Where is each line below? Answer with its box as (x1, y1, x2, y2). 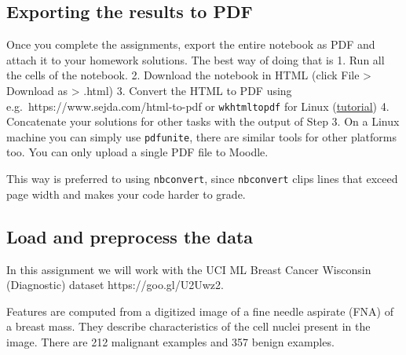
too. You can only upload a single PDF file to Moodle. (6, 144, 269, 160)
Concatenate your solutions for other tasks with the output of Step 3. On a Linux (6, 113, 400, 130)
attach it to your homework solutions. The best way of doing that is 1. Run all (6, 51, 385, 68)
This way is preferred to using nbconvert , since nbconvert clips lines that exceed (6, 170, 398, 187)
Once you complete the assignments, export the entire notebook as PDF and (6, 36, 375, 53)
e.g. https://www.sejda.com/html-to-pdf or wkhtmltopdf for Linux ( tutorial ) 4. (6, 97, 390, 114)
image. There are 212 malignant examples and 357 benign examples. (6, 333, 335, 350)
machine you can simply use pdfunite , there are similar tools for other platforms (6, 128, 397, 145)
